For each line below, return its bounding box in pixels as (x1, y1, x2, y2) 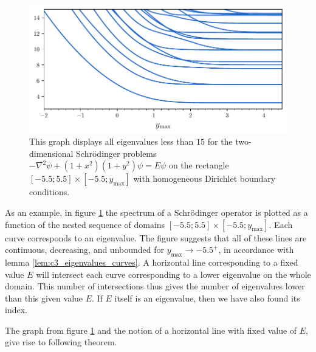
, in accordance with (218, 243, 294, 256)
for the (207, 135, 233, 148)
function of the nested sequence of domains (5, 218, 165, 230)
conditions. (29, 185, 70, 198)
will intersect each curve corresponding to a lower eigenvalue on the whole (36, 267, 311, 280)
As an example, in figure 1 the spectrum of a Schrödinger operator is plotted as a (5, 205, 308, 218)
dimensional (29, 147, 74, 159)
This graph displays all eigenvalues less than (29, 135, 194, 148)
